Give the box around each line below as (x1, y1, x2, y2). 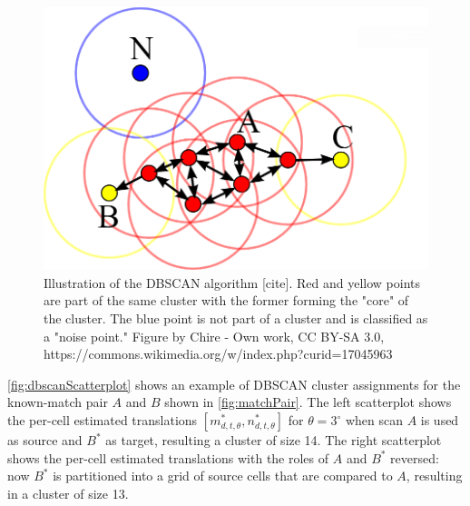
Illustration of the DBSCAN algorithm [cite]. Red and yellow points (44, 273, 421, 292)
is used (420, 411, 459, 430)
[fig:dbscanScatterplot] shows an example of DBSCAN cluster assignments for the (7, 374, 461, 393)
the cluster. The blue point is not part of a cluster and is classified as (44, 309, 428, 328)
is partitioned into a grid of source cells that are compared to (53, 466, 393, 485)
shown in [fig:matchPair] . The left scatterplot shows (164, 392, 452, 412)
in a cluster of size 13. (7, 483, 129, 502)
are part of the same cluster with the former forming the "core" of (44, 291, 409, 310)
